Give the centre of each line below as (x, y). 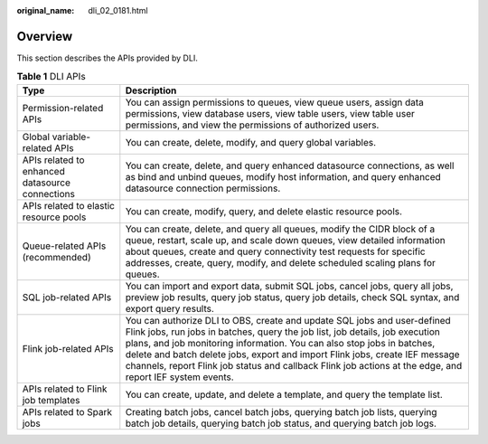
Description (151, 90)
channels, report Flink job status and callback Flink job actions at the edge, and (294, 365)
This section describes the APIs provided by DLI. (107, 58)
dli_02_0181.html (118, 10)
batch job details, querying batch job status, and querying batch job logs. (281, 423)
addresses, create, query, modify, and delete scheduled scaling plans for (280, 262)
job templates (51, 400)
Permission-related (63, 108)
